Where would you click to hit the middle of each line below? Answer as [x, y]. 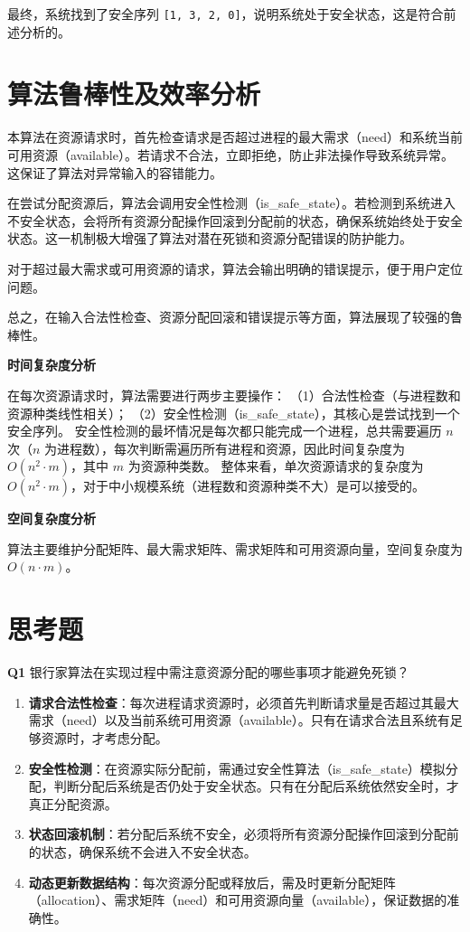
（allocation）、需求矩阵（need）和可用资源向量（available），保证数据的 [238, 900]
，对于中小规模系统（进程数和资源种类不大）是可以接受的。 [248, 486]
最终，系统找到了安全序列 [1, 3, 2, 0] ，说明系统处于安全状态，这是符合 [226, 14]
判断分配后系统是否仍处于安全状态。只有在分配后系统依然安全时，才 [256, 786]
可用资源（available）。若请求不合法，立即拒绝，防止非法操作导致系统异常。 [230, 154]
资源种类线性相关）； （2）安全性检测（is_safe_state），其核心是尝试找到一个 [234, 413]
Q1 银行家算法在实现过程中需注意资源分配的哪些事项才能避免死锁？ [208, 672]
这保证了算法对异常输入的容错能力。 [115, 172]
